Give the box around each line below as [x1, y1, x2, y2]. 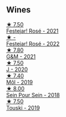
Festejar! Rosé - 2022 [6, 40, 60, 47]
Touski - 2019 [6, 104, 40, 111]
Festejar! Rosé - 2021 [6, 27, 59, 34]
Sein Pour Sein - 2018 [6, 91, 60, 98]
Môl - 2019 [6, 78, 33, 86]
